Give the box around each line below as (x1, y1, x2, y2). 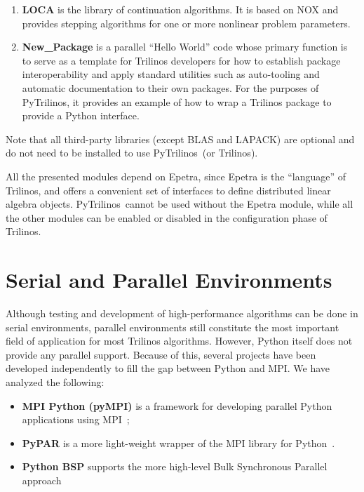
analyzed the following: (6, 375, 105, 389)
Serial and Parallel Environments (6, 265, 332, 294)
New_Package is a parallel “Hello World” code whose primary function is (22, 39, 348, 54)
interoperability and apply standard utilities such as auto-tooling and (22, 67, 320, 81)
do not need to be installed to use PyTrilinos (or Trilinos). (6, 145, 258, 160)
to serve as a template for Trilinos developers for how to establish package (22, 53, 341, 67)
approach (22, 472, 62, 487)
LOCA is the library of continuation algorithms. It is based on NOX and (22, 2, 339, 16)
